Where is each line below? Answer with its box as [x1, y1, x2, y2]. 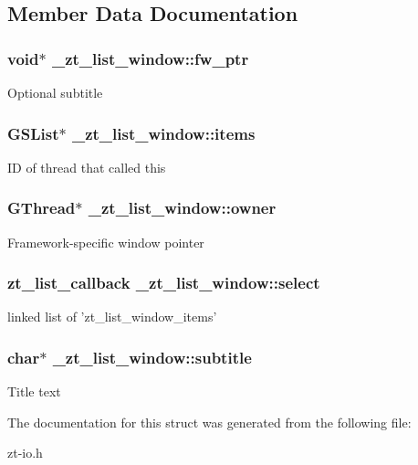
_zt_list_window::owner [88, 196, 277, 219]
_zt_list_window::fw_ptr [51, 47, 249, 69]
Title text [7, 382, 61, 401]
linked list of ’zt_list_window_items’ [7, 307, 217, 326]
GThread [7, 196, 76, 219]
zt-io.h [7, 443, 43, 462]
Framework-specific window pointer [7, 232, 204, 251]
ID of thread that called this [7, 157, 166, 176]
